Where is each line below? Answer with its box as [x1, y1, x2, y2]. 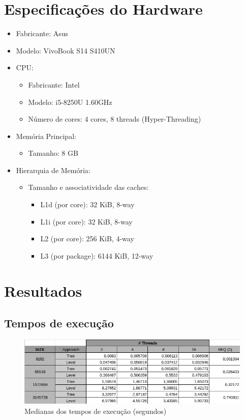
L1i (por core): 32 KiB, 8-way [40, 216, 133, 227]
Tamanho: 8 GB [28, 148, 78, 158]
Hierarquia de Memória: [16, 164, 90, 175]
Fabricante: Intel [28, 79, 80, 90]
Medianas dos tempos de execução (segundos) [24, 405, 167, 416]
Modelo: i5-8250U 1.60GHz [28, 96, 112, 107]
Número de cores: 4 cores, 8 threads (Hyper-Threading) [28, 114, 201, 124]
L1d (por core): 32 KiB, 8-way [40, 199, 135, 210]
